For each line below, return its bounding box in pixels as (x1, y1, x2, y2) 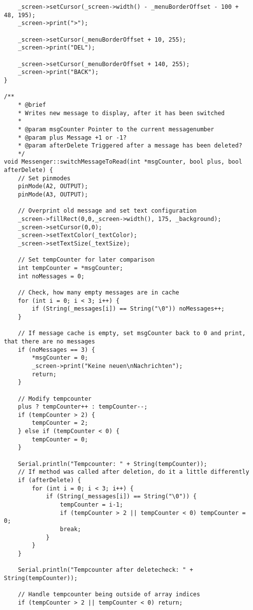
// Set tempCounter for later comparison (18, 256, 155, 264)
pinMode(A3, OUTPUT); (18, 191, 88, 198)
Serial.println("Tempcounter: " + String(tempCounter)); (18, 460, 207, 467)
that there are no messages (4, 338, 95, 345)
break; (60, 526, 81, 533)
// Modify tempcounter (18, 395, 92, 402)
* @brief (18, 101, 46, 108)
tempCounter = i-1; (60, 501, 123, 509)
